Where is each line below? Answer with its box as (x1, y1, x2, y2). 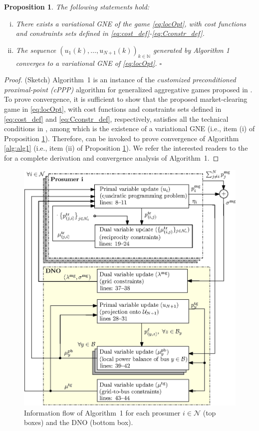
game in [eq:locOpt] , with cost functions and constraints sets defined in (4, 103, 222, 114)
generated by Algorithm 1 (153, 44, 230, 55)
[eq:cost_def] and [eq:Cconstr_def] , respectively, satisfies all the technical (4, 113, 229, 124)
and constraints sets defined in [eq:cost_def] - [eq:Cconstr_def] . (15, 28, 205, 38)
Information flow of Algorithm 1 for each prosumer (24, 407, 181, 418)
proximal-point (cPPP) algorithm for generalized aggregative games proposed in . (4, 84, 253, 94)
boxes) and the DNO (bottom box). (24, 417, 133, 428)
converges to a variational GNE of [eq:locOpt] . (15, 57, 157, 68)
